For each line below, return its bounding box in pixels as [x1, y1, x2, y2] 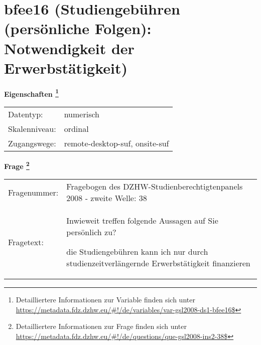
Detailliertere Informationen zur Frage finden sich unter [16, 321, 187, 331]
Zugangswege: [8, 137, 56, 149]
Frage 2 [4, 159, 30, 171]
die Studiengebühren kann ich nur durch [66, 246, 208, 258]
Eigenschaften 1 [4, 87, 59, 99]
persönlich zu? [66, 226, 116, 238]
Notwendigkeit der [4, 38, 135, 58]
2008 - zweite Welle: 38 [66, 192, 147, 204]
